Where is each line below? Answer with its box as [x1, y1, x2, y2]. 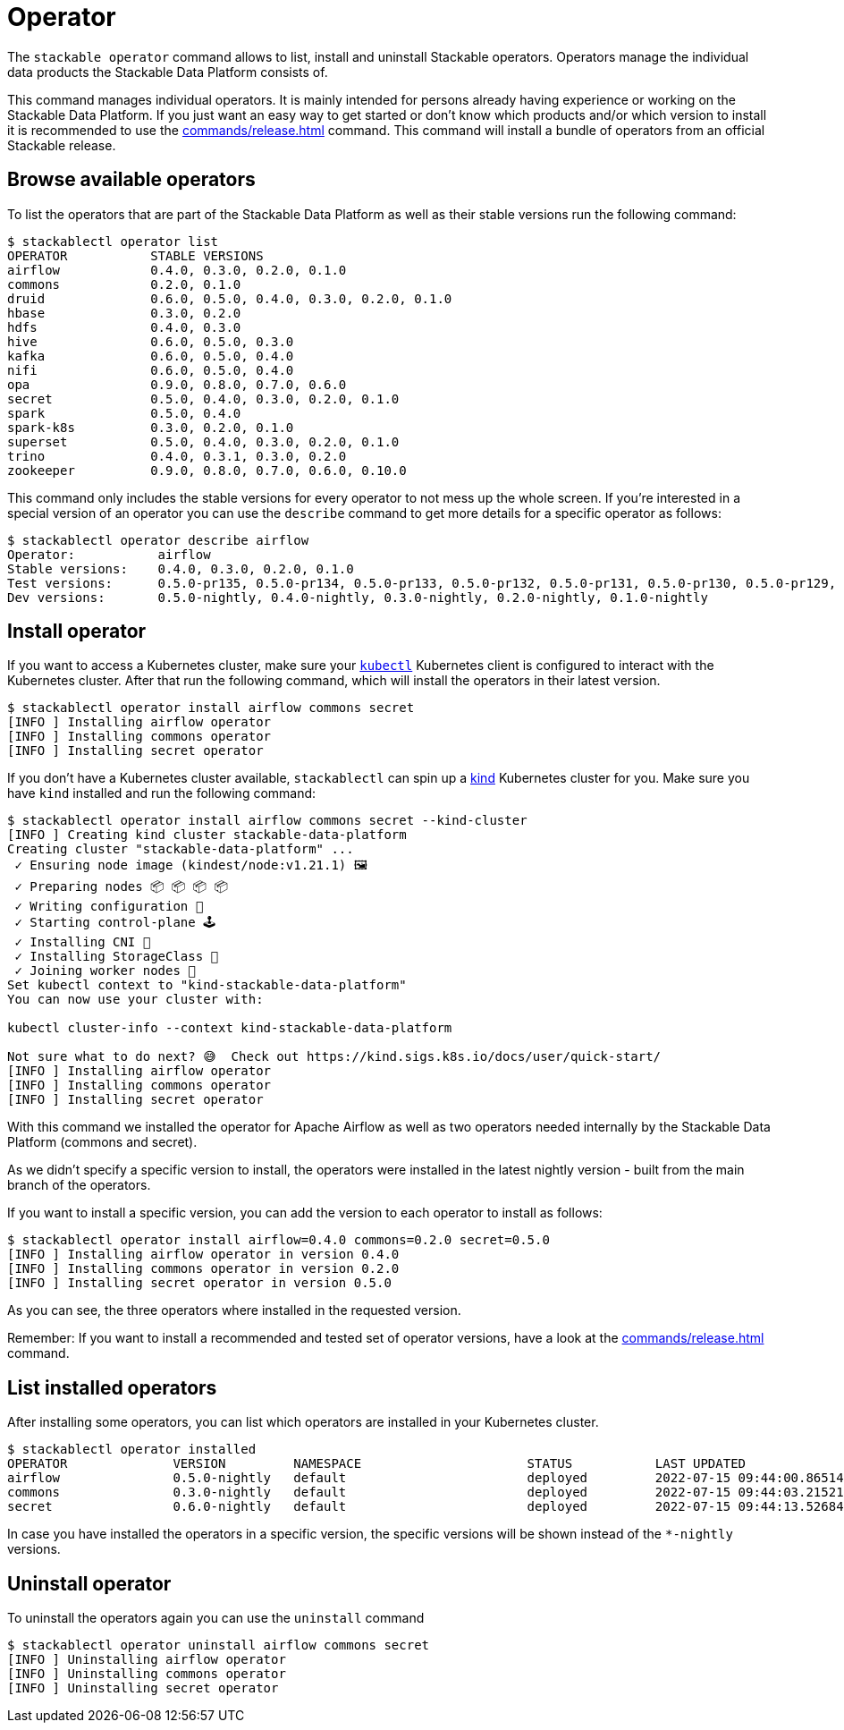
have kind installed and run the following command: [7, 785, 316, 801]
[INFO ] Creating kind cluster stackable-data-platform [7, 827, 407, 843]
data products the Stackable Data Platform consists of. [7, 64, 328, 80]
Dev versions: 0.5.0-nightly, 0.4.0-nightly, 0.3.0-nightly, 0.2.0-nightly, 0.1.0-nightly [7, 589, 708, 605]
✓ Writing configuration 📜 [14, 899, 204, 914]
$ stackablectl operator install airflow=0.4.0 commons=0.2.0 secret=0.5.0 [7, 1233, 550, 1248]
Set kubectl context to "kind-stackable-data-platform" [7, 978, 407, 993]
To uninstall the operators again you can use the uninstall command [7, 1610, 425, 1626]
